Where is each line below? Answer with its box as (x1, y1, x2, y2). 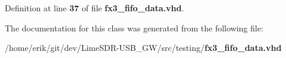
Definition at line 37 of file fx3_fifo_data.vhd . (5, 2, 184, 14)
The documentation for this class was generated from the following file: (5, 21, 263, 34)
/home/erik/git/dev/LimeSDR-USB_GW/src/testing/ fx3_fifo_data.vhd (5, 41, 282, 54)
